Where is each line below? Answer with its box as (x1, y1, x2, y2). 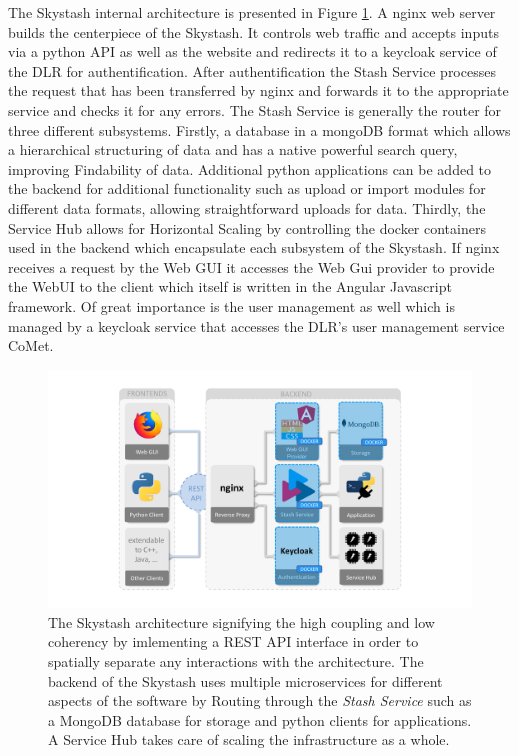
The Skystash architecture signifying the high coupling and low (48, 611, 435, 632)
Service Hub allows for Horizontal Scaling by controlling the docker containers (8, 217, 486, 238)
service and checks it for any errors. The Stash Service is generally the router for (8, 99, 502, 120)
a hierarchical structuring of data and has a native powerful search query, (8, 139, 458, 160)
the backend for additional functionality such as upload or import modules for (8, 178, 486, 199)
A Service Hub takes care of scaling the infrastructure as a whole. (48, 729, 450, 750)
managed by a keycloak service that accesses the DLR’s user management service (8, 315, 505, 336)
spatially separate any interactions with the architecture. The (48, 650, 424, 671)
